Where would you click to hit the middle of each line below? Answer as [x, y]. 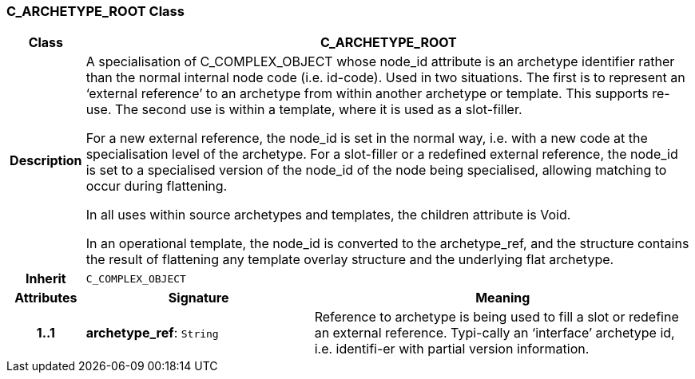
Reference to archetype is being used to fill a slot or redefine [496, 317]
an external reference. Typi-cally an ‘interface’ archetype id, [494, 333]
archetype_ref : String [152, 333]
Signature [199, 298]
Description [46, 161]
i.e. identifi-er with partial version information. [452, 349]
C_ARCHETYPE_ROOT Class [95, 11]
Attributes [46, 298]
